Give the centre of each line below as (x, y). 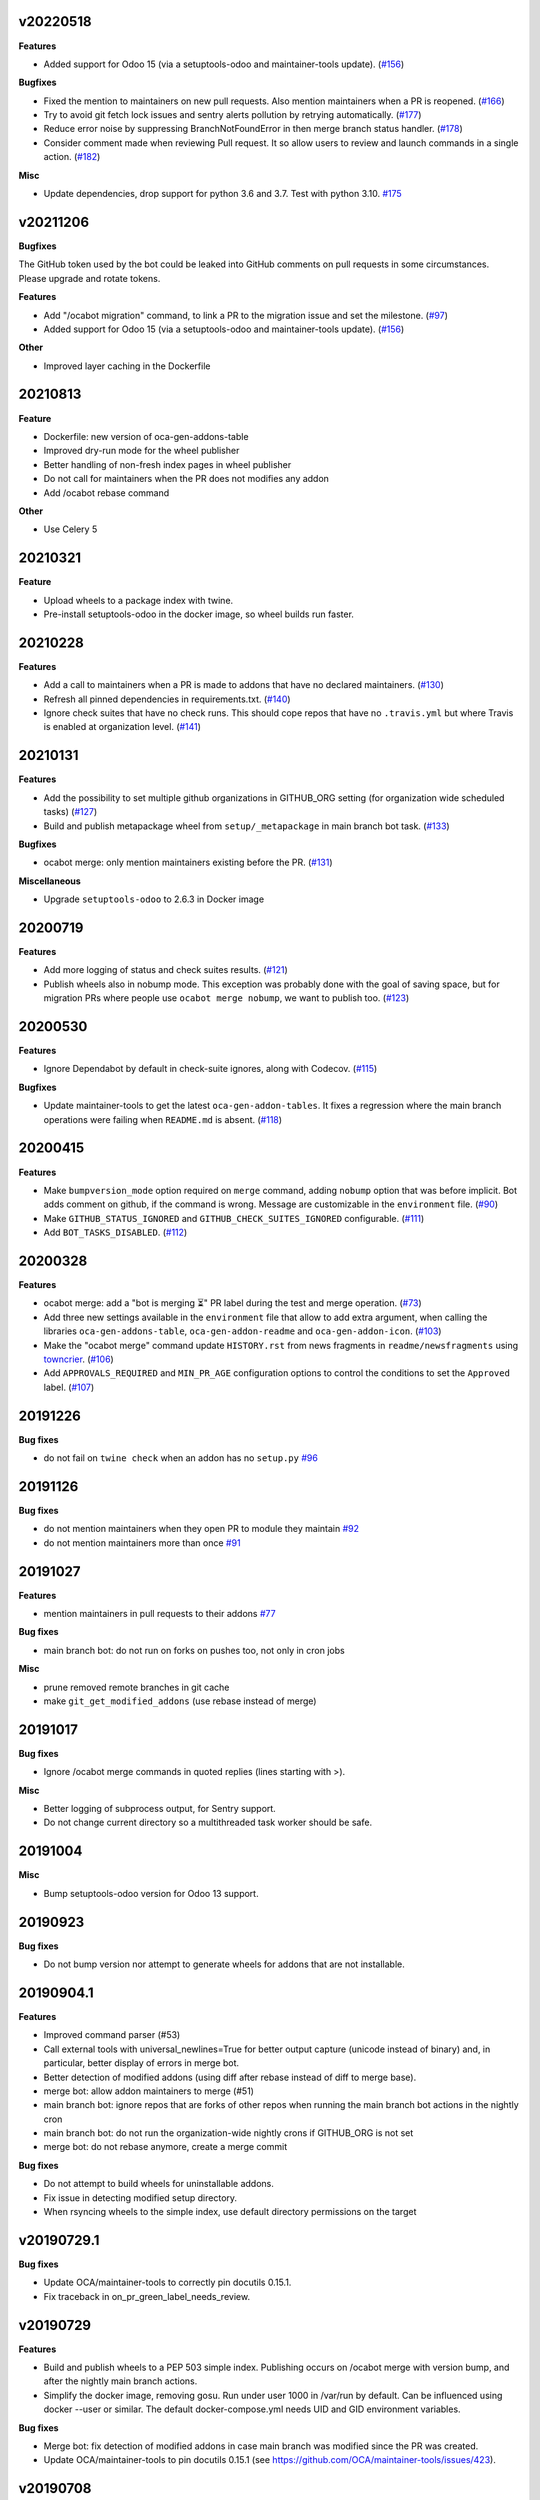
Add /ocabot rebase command (106, 492)
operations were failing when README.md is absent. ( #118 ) (163, 1119)
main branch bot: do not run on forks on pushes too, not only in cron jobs (194, 1650)
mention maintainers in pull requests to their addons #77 (159, 1614)
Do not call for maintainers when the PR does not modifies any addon (186, 479)
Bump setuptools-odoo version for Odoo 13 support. (151, 1893)
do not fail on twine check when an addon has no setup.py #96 (181, 1458)
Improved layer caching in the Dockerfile (127, 366)
